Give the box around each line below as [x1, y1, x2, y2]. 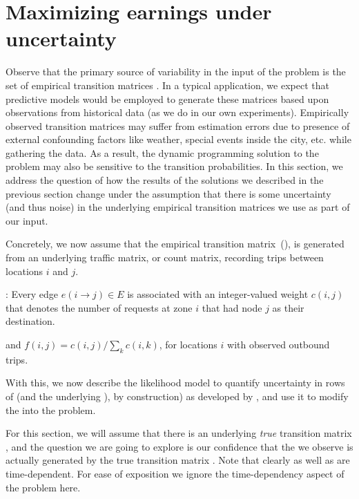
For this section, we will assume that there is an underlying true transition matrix [6, 426, 352, 440]
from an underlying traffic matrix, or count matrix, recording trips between [6, 250, 324, 265]
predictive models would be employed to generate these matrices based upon [6, 91, 329, 106]
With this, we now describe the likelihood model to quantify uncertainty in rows [6, 375, 345, 390]
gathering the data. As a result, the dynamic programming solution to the [6, 145, 319, 160]
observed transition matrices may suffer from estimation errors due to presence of [6, 118, 350, 133]
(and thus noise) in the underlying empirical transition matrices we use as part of [6, 200, 350, 214]
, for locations [159, 337, 217, 351]
